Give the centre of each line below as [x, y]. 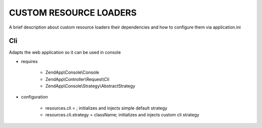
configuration [34, 97]
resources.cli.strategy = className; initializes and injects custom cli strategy [122, 115]
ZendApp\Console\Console [72, 72]
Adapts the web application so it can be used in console [65, 52]
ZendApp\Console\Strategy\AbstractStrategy [90, 86]
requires [30, 61]
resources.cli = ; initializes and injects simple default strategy [106, 108]
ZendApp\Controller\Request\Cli [77, 79]
